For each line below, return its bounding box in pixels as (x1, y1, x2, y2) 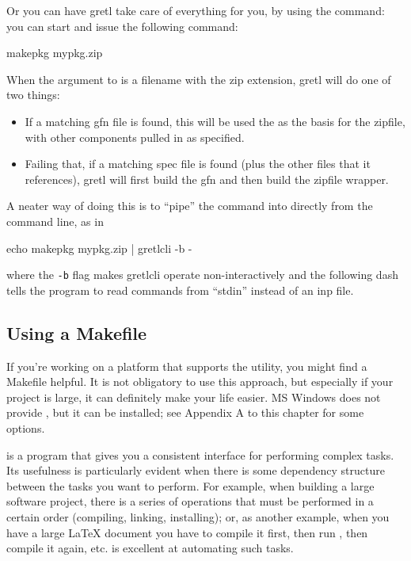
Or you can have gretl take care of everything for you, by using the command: (6, 2, 385, 18)
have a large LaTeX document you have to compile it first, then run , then (6, 524, 368, 540)
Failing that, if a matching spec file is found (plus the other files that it (25, 155, 371, 172)
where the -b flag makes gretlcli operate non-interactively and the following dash (6, 266, 398, 283)
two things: (6, 86, 60, 103)
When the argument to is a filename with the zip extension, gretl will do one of (6, 71, 391, 87)
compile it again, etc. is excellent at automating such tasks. (6, 540, 294, 556)
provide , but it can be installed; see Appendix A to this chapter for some (6, 404, 364, 421)
